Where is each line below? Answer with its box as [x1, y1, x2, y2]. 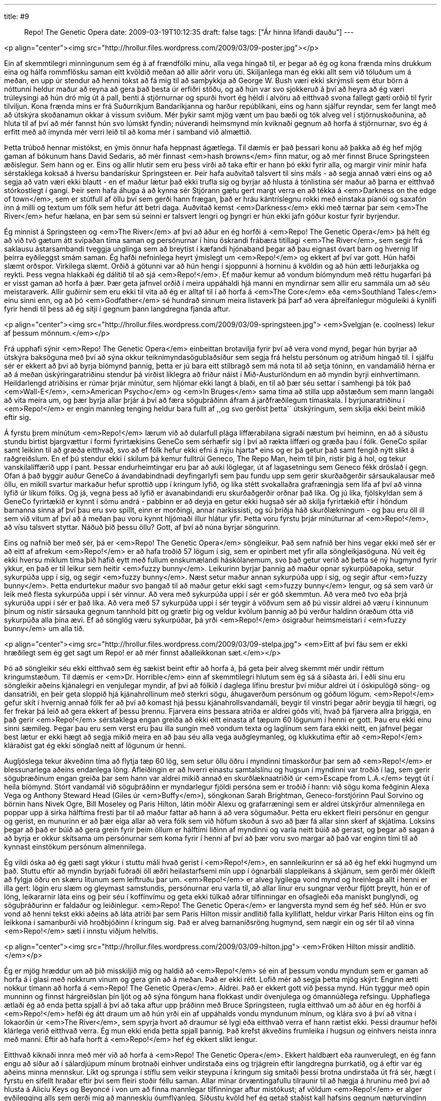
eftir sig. [4, 413, 31, 421]
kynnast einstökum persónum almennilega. [4, 842, 146, 851]
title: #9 [4, 12, 29, 21]
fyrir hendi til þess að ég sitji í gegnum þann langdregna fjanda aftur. [4, 304, 231, 313]
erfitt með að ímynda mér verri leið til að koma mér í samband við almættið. [4, 128, 252, 136]
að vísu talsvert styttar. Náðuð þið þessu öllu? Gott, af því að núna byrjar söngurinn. [4, 523, 280, 531]
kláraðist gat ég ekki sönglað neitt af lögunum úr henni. [4, 741, 186, 750]
